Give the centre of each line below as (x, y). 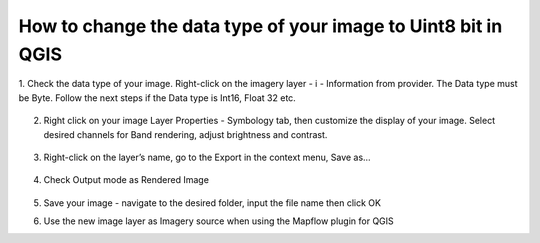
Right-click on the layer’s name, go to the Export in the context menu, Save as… (207, 157)
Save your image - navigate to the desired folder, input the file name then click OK (212, 202)
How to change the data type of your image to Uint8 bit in (260, 26)
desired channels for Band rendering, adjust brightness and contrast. (185, 134)
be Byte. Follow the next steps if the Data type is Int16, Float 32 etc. (157, 97)
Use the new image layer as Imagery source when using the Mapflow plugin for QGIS (218, 221)
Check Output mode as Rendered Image (126, 180)
